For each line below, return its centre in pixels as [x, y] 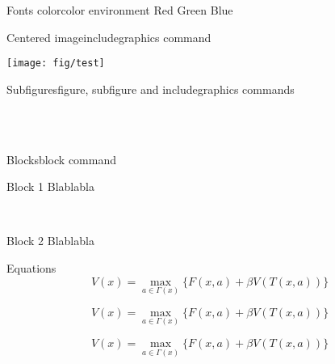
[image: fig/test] [56, 63]
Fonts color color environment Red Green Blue [120, 10]
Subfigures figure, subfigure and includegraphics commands [151, 89]
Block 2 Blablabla [50, 241]
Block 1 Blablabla [50, 186]
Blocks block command [61, 159]
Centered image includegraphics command [109, 37]
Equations [31, 268]
